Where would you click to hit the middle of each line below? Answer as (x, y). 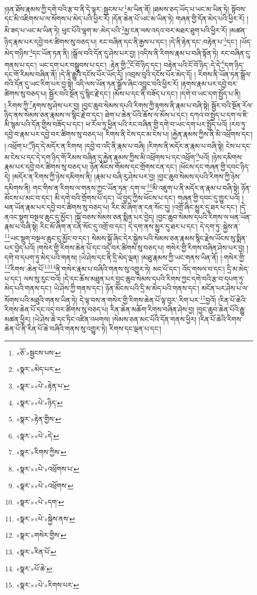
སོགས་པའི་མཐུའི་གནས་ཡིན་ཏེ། (41, 299)
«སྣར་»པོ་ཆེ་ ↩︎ (34, 568)
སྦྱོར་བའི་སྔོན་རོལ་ (232, 105)
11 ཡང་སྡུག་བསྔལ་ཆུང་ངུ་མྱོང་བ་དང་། (47, 237)
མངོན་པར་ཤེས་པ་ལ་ (225, 288)
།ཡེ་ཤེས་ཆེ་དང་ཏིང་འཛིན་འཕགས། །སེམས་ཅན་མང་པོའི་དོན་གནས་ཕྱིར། (114, 319)
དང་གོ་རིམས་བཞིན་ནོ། (31, 74)
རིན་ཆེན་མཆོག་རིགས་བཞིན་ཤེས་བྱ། (152, 309)
